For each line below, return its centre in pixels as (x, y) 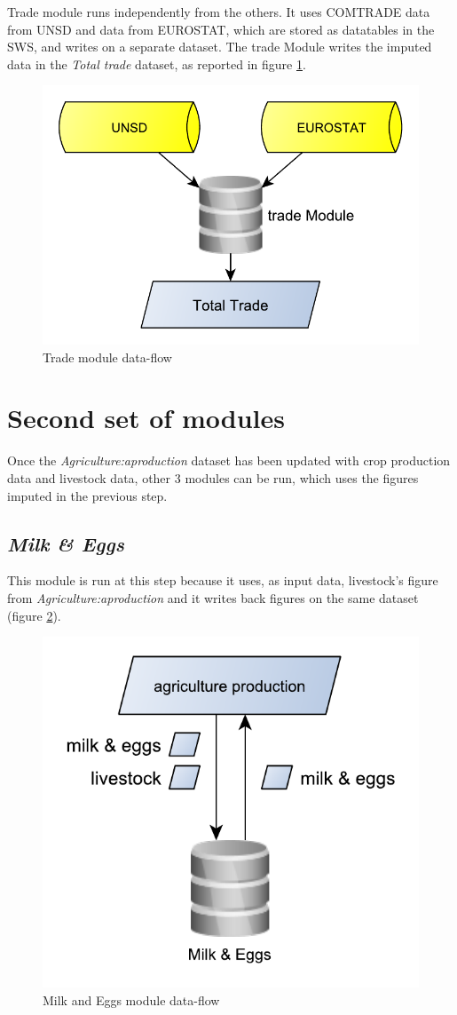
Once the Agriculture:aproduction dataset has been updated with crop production (229, 460)
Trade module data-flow (107, 357)
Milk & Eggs (66, 543)
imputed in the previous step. (87, 495)
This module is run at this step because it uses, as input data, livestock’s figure (223, 580)
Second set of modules (146, 418)
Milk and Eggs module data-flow (131, 999)
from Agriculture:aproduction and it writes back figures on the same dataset (213, 597)
